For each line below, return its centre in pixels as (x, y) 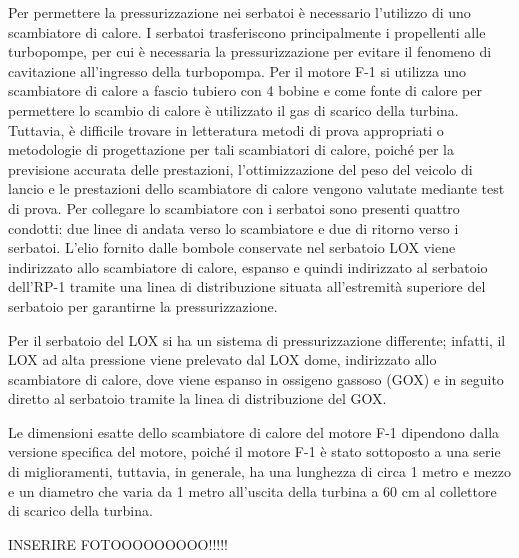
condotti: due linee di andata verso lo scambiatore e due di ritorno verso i (233, 227)
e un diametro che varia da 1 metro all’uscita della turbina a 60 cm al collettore (252, 490)
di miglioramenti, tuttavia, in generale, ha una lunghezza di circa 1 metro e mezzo (259, 471)
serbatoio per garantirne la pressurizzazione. (143, 305)
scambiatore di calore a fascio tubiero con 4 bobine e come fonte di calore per (245, 90)
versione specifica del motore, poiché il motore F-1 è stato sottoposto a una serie (254, 451)
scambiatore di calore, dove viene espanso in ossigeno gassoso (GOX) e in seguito (256, 378)
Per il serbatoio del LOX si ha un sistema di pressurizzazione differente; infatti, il (257, 339)
